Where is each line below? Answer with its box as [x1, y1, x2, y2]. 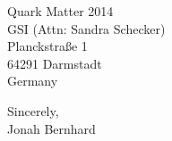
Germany [7, 71, 58, 90]
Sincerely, [7, 101, 59, 120]
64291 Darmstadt [7, 54, 102, 72]
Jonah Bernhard [7, 119, 96, 137]
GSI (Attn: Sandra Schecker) [7, 19, 166, 37]
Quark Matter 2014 [7, 2, 114, 20]
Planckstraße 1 [7, 37, 88, 55]
